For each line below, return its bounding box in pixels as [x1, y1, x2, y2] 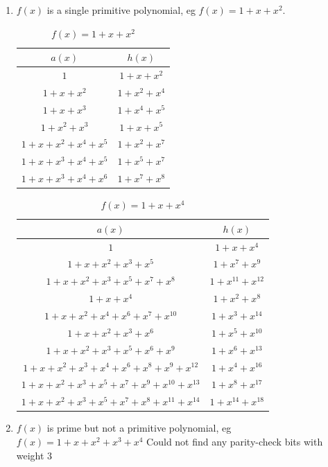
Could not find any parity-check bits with [146, 434, 323, 448]
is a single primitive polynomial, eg [46, 3, 196, 17]
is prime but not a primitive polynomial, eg [46, 421, 232, 435]
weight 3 [16, 448, 53, 462]
